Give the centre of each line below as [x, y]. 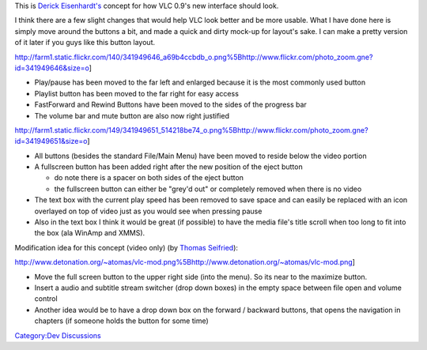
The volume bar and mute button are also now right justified [132, 115]
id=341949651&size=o [51, 141]
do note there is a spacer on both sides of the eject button [149, 178]
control [46, 299]
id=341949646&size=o [52, 68]
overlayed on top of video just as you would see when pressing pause [148, 211]
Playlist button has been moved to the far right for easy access [136, 93]
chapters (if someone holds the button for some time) [121, 321]
